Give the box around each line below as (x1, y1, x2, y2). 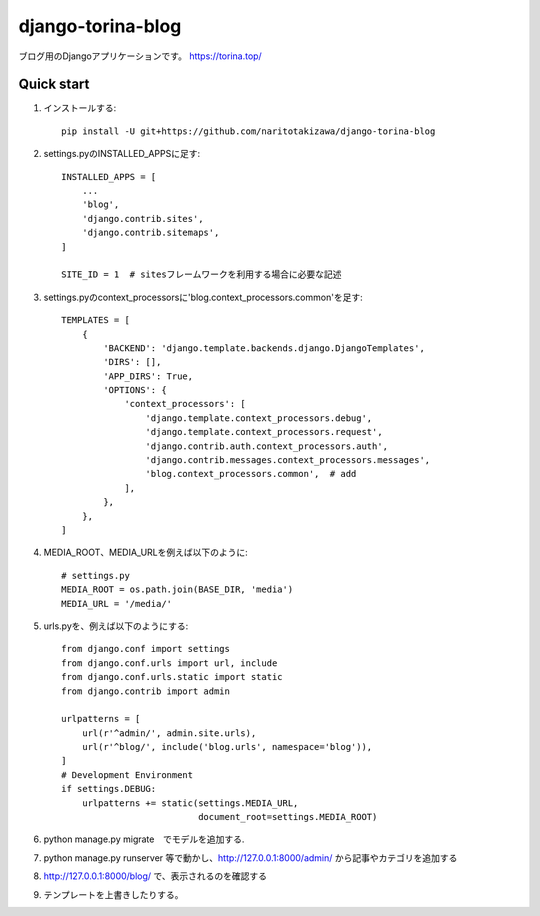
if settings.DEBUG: (61, 783, 157, 795)
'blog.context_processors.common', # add (145, 468, 357, 480)
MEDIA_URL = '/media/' (61, 598, 173, 609)
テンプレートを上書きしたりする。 (43, 888, 184, 900)
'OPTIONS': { (103, 385, 167, 396)
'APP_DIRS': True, (103, 370, 194, 382)
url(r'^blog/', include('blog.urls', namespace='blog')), (81, 741, 373, 753)
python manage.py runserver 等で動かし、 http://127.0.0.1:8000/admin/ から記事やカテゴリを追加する (43, 851, 458, 864)
